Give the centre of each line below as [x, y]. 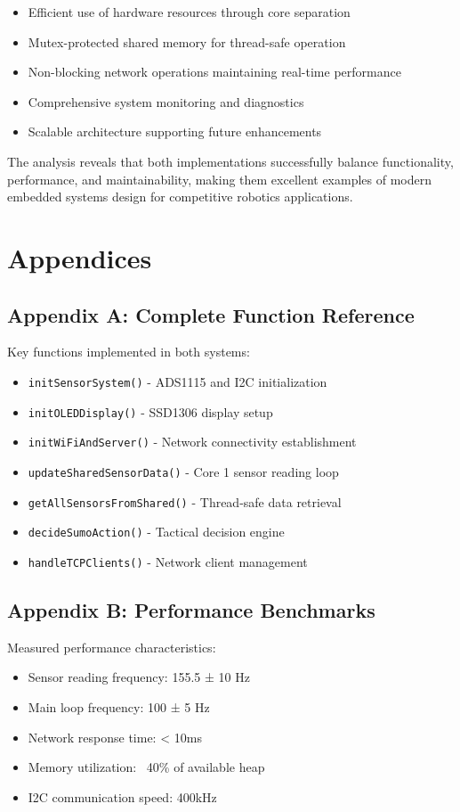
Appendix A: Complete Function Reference [211, 314]
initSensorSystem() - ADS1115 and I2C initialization [178, 381]
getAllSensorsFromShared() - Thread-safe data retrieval [185, 501]
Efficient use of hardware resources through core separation [189, 12]
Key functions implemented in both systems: [129, 352]
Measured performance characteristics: [112, 647]
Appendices [80, 257]
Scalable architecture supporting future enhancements [175, 131]
